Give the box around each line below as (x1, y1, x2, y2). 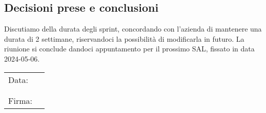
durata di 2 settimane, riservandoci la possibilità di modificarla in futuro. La (4, 33, 244, 44)
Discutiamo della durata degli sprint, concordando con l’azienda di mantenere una (4, 23, 262, 34)
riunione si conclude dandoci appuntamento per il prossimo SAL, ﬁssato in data (4, 43, 255, 54)
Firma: (8, 94, 32, 106)
